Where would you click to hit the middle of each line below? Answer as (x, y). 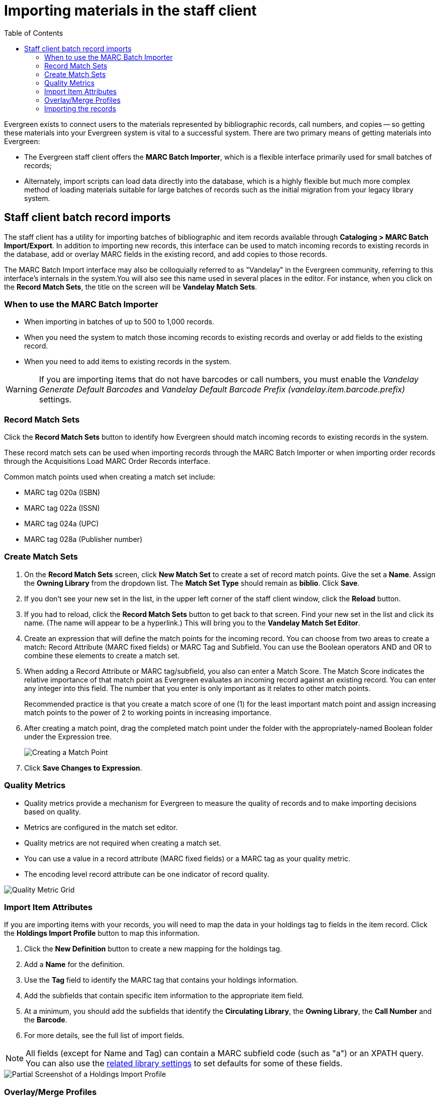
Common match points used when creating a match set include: (110, 477)
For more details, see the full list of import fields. (104, 1036)
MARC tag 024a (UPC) (62, 524)
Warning (21, 390)
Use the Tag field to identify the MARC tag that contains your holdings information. (161, 980)
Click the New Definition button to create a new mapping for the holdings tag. (153, 949)
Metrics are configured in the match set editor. (101, 827)
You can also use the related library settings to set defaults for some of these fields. (184, 1063)
